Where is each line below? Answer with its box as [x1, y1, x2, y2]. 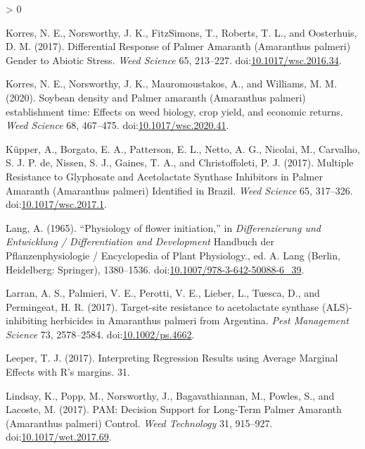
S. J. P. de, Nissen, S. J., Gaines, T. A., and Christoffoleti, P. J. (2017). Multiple [6, 155, 354, 170]
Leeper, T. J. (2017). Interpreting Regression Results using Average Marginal [6, 350, 338, 365]
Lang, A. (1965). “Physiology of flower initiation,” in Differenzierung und [6, 220, 321, 235]
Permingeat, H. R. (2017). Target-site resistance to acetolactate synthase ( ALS [6, 299, 345, 314]
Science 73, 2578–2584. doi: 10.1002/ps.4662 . [6, 326, 195, 341]
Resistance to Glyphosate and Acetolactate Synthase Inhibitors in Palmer [6, 168, 323, 183]
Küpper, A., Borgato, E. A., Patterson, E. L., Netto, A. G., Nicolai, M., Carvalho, [6, 141, 360, 156]
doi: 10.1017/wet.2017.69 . [6, 429, 112, 444]
